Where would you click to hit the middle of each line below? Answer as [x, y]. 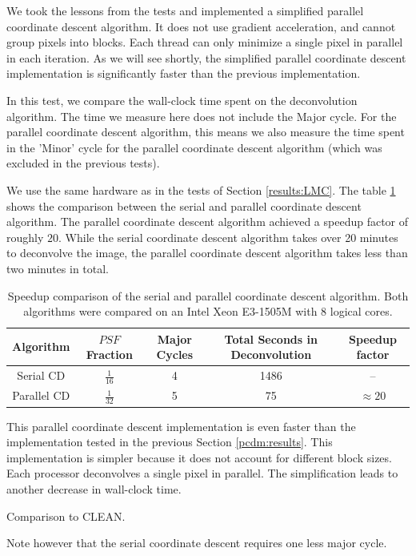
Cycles [175, 355]
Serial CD [41, 375]
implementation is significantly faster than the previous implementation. [184, 73]
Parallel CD [41, 395]
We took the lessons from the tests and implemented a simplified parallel [185, 10]
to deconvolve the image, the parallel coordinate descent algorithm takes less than [207, 253]
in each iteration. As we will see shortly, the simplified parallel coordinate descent [206, 57]
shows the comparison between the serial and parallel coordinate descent [184, 205]
